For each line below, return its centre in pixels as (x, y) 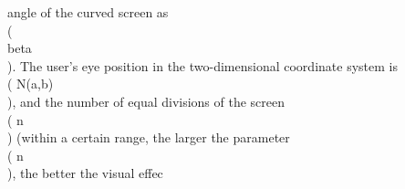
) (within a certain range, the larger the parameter (149, 137)
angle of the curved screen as (88, 12)
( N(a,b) (31, 84)
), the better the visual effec (85, 173)
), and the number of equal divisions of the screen (146, 101)
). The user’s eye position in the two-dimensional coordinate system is (202, 65)
